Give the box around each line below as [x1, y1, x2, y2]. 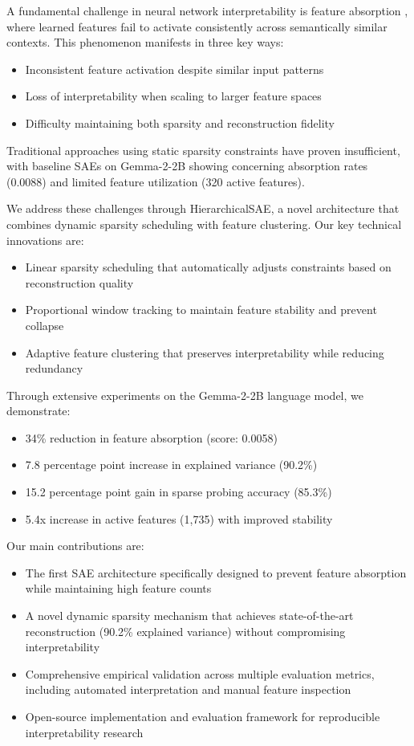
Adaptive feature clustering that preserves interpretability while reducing [25, 344, 384, 361]
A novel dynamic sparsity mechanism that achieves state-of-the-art [25, 607, 354, 624]
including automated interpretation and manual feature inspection [25, 681, 351, 698]
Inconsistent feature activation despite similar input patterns [25, 60, 324, 77]
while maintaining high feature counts [25, 580, 212, 597]
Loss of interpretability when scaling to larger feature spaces [25, 88, 322, 104]
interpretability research [25, 724, 144, 740]
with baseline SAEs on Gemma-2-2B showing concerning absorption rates [6, 157, 368, 174]
